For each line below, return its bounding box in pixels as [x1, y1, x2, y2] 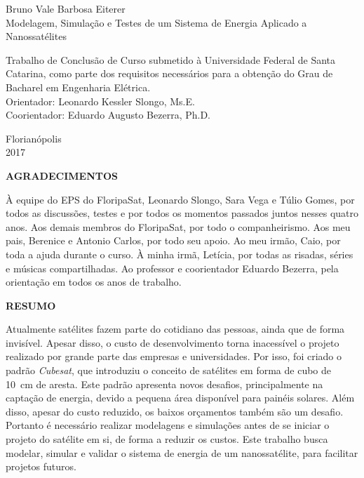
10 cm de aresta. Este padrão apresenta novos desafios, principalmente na [6, 376, 323, 391]
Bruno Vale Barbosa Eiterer [6, 1, 126, 15]
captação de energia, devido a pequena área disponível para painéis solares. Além [6, 390, 355, 405]
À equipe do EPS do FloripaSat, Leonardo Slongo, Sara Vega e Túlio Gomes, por [6, 192, 355, 206]
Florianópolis [6, 131, 62, 145]
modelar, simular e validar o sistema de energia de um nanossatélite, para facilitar [6, 445, 358, 460]
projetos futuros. [6, 459, 76, 474]
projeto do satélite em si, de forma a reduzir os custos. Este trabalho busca [6, 432, 328, 446]
